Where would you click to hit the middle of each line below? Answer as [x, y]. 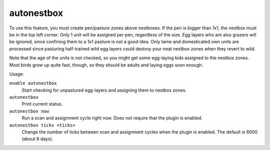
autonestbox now [29, 111]
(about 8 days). [37, 139]
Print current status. [42, 104]
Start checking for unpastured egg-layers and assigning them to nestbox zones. [104, 90]
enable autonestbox [33, 83]
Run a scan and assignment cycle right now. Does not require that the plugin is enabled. [112, 118]
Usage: [17, 74]
